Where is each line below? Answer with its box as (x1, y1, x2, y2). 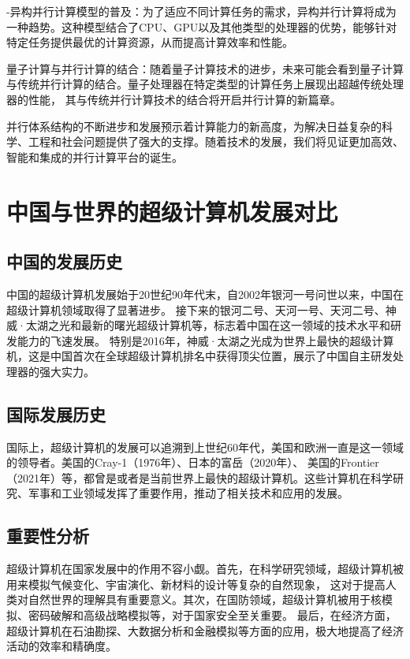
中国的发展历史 (6, 249, 122, 274)
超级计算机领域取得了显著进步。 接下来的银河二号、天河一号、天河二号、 (6, 301, 386, 318)
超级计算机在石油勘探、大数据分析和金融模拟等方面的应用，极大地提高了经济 (6, 622, 404, 639)
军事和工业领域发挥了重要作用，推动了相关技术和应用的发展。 (28, 485, 348, 501)
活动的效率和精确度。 (6, 638, 117, 654)
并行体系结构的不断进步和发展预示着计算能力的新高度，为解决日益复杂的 (6, 117, 382, 134)
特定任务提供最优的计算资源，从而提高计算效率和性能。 (6, 34, 293, 50)
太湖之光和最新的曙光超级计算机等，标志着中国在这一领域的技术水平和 (25, 317, 390, 333)
